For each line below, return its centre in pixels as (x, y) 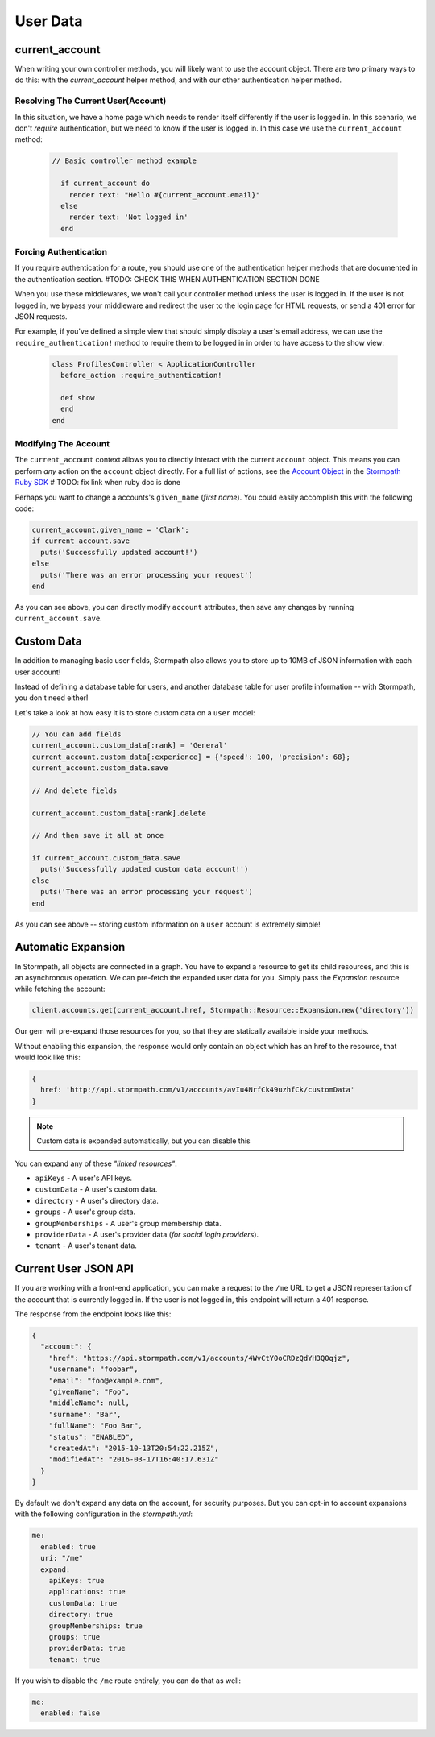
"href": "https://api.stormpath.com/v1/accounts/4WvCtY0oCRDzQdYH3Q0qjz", (199, 1358)
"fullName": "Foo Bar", (95, 1426)
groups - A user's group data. (85, 1212)
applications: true (87, 1592)
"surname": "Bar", (85, 1414)
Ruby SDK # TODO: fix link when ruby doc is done (98, 483)
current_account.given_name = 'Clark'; (110, 530)
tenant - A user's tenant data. (86, 1246)
